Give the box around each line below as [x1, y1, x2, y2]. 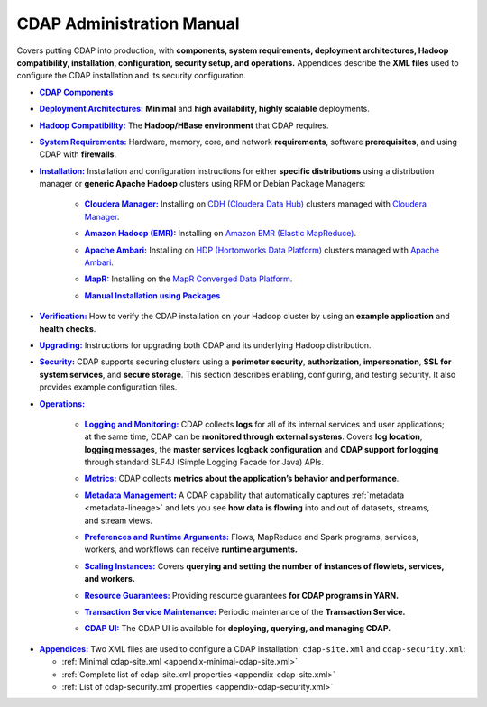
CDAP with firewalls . [39, 149, 117, 160]
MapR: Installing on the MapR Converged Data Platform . [84, 273, 293, 284]
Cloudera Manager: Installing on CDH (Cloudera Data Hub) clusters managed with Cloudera [84, 198, 427, 209]
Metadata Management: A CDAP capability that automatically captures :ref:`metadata [84, 490, 405, 500]
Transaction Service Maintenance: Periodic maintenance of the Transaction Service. [84, 607, 406, 617]
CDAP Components [39, 87, 114, 97]
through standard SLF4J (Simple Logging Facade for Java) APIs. [84, 456, 325, 468]
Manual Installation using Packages [84, 289, 221, 301]
